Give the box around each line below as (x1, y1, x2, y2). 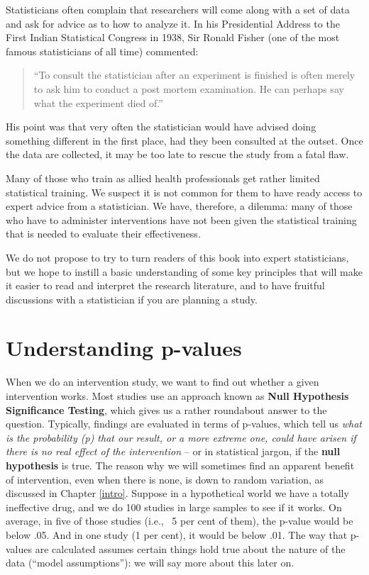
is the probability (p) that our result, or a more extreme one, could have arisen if (6, 430, 356, 445)
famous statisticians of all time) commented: (6, 43, 199, 58)
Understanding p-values (6, 333, 242, 362)
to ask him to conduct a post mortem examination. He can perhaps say (33, 81, 344, 96)
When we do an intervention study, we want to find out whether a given (6, 374, 319, 389)
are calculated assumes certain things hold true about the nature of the (35, 541, 346, 556)
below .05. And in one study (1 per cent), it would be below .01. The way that (6, 527, 348, 542)
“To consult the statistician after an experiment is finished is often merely (33, 67, 356, 82)
